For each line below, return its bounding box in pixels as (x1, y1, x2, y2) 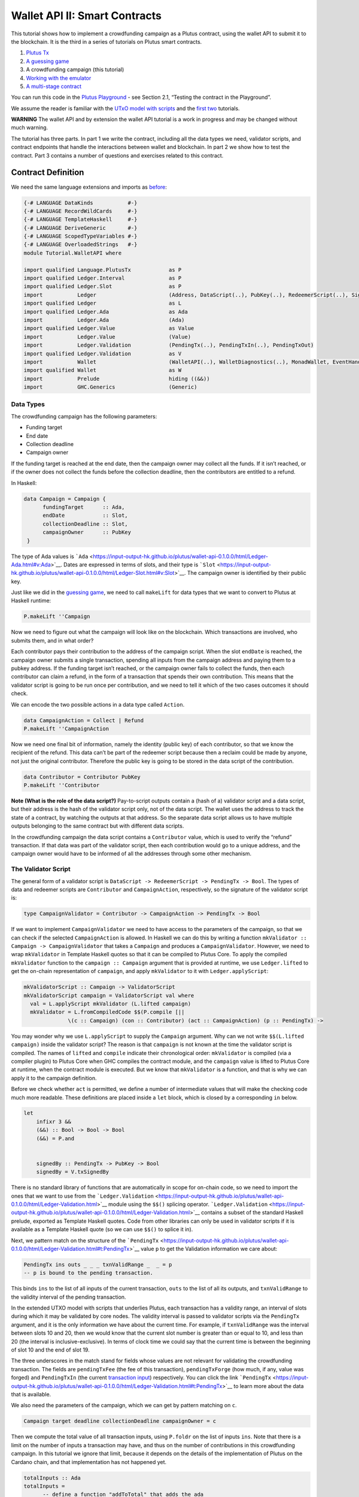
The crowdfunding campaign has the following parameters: (11, 413, 157, 420)
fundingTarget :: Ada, (42, 504, 125, 510)
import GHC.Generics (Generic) (23, 384, 197, 390)
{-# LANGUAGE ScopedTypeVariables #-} (23, 233, 138, 240)
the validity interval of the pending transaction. (11, 1293, 126, 1301)
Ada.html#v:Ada (11, 560, 51, 568)
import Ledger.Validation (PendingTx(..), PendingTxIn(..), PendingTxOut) (23, 342, 314, 349)
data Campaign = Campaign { (23, 495, 106, 502)
